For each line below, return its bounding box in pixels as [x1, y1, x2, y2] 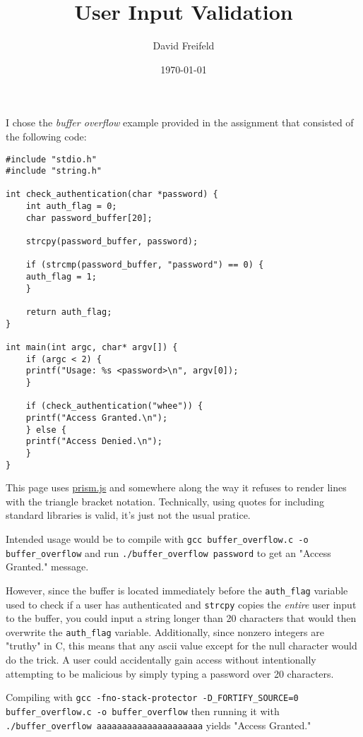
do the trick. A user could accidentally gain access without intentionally [6, 652, 316, 667]
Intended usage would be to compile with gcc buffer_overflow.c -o [6, 532, 309, 546]
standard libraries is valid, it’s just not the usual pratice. [6, 508, 251, 522]
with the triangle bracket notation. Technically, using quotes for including [6, 493, 325, 508]
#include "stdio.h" [6, 154, 97, 164]
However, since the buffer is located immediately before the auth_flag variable [6, 582, 348, 597]
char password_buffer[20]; [25, 212, 153, 223]
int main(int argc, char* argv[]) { [6, 342, 178, 352]
